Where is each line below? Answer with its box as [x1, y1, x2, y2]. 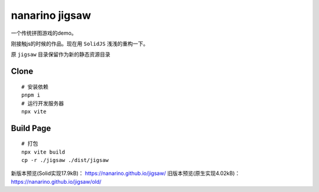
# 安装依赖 [21, 83, 48, 90]
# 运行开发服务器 [21, 100, 64, 107]
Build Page [11, 123, 51, 133]
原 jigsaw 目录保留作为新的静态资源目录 [11, 51, 110, 58]
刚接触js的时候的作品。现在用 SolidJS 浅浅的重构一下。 [11, 40, 149, 47]
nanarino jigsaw [11, 9, 92, 22]
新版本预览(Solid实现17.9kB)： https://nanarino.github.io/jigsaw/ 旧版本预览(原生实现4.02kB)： [11, 170, 240, 177]
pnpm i [21, 92, 41, 98]
